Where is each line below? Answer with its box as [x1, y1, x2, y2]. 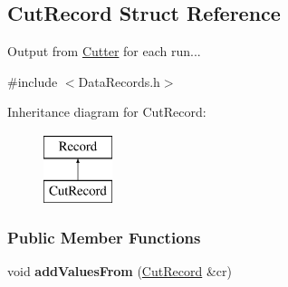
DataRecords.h [78, 72, 160, 91]
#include [7, 72, 58, 91]
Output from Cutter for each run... [7, 42, 201, 61]
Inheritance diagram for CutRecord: [7, 102, 206, 121]
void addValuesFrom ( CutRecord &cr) [7, 262, 232, 281]
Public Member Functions [7, 226, 201, 249]
